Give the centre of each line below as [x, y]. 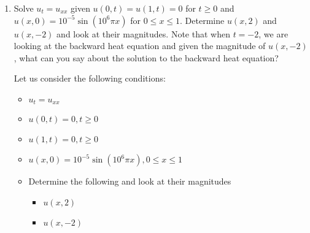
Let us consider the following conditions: [90, 78]
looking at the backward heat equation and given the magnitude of [140, 46]
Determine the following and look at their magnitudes [130, 181]
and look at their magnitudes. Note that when [143, 33]
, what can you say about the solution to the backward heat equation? [146, 57]
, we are [273, 33]
